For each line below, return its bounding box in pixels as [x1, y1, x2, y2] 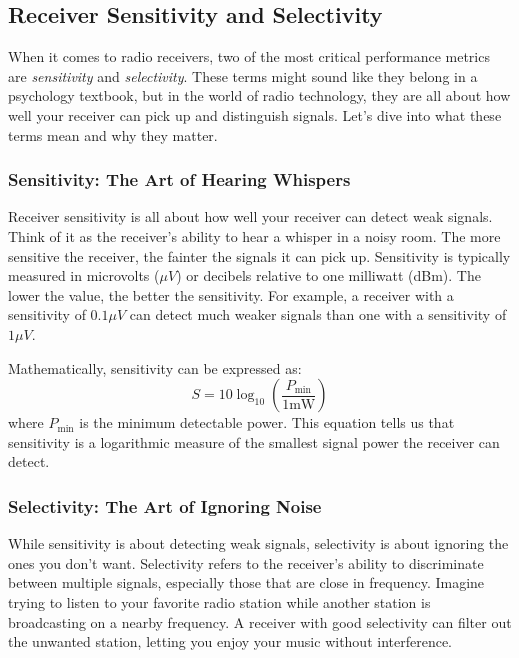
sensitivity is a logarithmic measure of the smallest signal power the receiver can [8, 431, 500, 452]
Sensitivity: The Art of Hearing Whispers [8, 167, 351, 192]
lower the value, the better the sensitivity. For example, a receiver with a [8, 284, 454, 305]
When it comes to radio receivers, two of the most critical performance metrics [8, 46, 490, 67]
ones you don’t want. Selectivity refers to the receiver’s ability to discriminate [8, 552, 484, 573]
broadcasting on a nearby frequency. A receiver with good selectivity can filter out [8, 611, 512, 632]
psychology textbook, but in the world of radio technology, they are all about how [8, 85, 511, 106]
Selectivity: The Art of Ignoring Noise [8, 493, 322, 518]
